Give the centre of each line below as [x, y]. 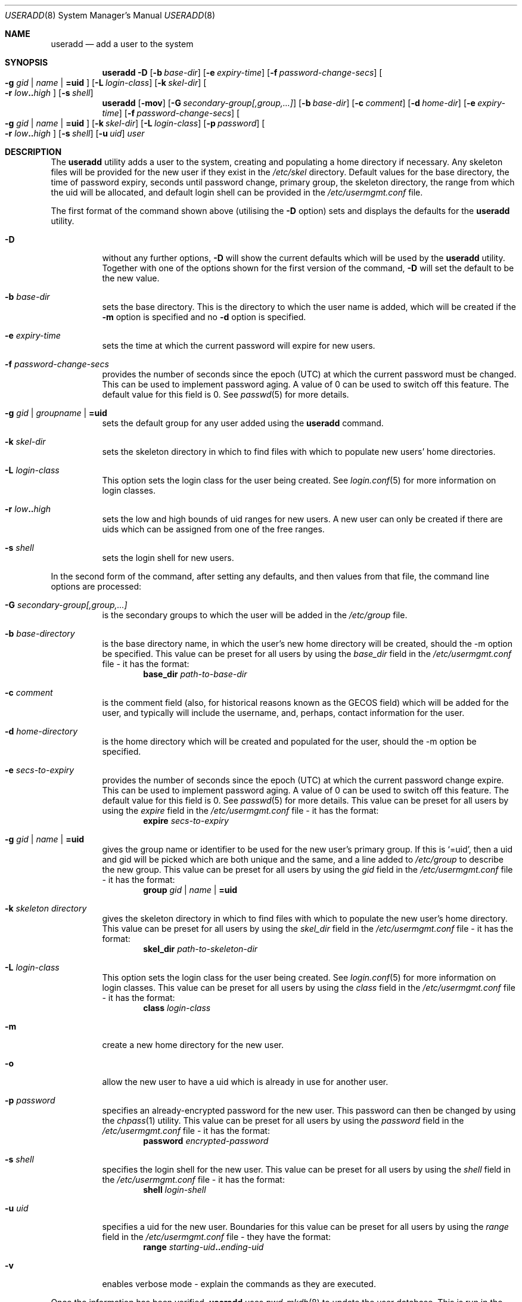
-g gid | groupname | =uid [56, 413]
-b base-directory [40, 633]
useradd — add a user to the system [122, 44]
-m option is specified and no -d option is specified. [204, 317]
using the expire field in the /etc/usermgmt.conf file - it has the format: [240, 810]
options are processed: [96, 586]
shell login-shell [175, 1190]
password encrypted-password [206, 1141]
